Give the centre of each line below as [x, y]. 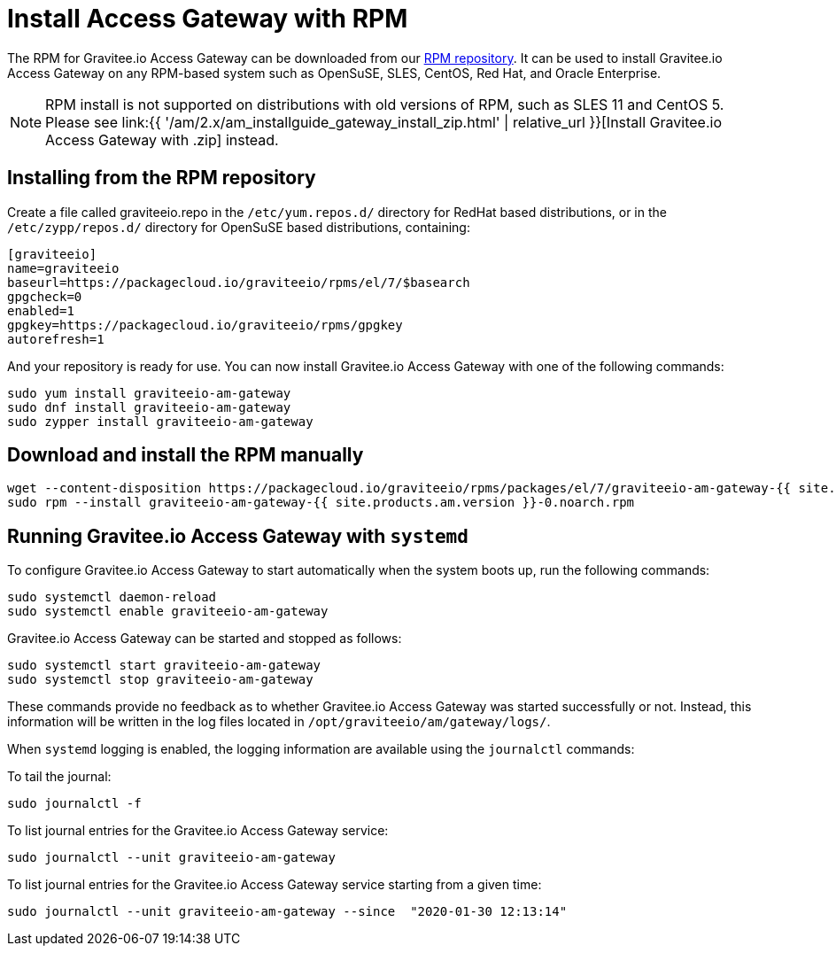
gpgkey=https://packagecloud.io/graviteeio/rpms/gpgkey [205, 325]
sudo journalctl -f [74, 804]
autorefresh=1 [56, 339]
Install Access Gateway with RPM [208, 19]
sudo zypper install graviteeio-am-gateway [160, 421]
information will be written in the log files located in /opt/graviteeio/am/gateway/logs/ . [279, 722]
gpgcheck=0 [45, 296]
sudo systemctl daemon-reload [112, 597]
